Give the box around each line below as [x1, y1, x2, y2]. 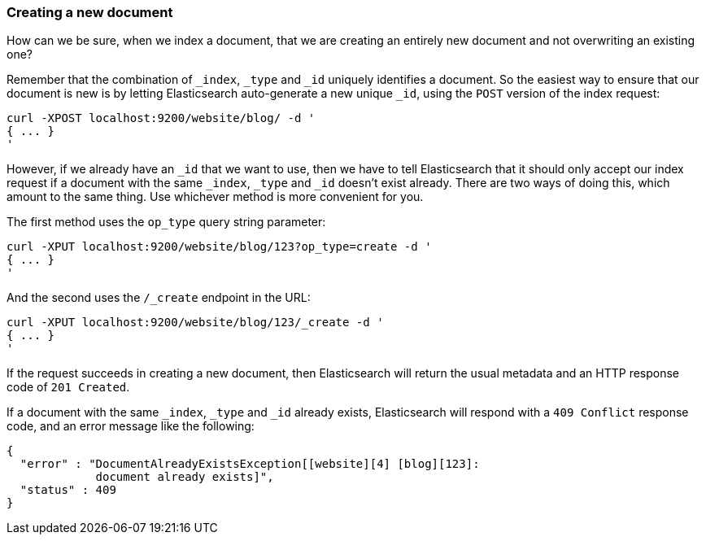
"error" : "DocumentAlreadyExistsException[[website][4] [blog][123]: [20, 457, 480, 471]
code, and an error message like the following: [7, 419, 255, 434]
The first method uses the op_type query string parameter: [7, 215, 326, 229]
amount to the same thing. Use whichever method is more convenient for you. [7, 190, 424, 204]
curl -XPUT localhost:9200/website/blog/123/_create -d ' [7, 316, 384, 329]
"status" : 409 [20, 483, 116, 497]
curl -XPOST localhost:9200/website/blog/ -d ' [7, 111, 316, 125]
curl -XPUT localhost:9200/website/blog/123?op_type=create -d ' [7, 240, 432, 254]
